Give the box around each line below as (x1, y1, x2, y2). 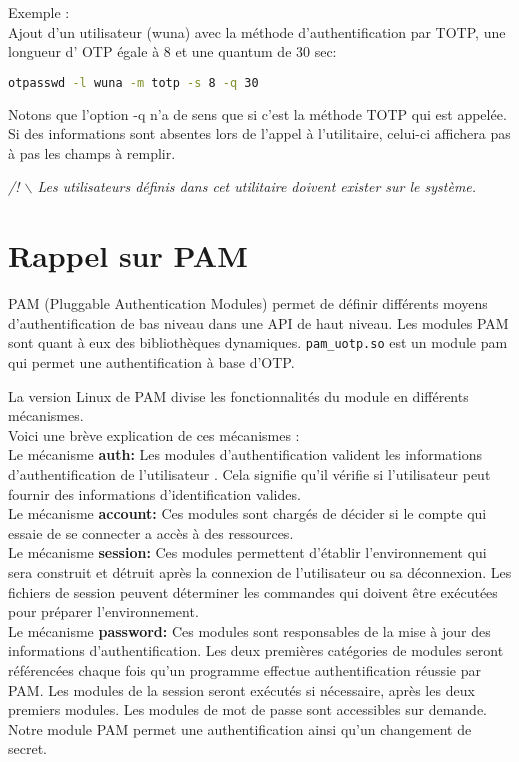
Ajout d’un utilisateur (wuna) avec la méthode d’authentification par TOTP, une (8, 21, 506, 42)
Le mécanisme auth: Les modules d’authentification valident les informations (8, 444, 482, 465)
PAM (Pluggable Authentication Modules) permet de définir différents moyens (8, 293, 488, 314)
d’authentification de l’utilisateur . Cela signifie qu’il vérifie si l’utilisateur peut (8, 463, 491, 484)
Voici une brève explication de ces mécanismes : (8, 424, 300, 445)
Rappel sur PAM (8, 235, 248, 276)
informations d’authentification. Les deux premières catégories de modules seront (8, 640, 504, 661)
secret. (8, 738, 47, 759)
